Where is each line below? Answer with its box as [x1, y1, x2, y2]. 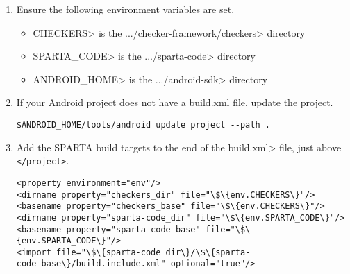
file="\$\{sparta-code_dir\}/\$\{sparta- [56, 247, 251, 257]
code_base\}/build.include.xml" [16, 259, 166, 269]
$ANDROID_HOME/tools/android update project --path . [16, 119, 270, 130]
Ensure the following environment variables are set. [16, 2, 235, 16]
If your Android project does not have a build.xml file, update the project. [16, 95, 333, 110]
